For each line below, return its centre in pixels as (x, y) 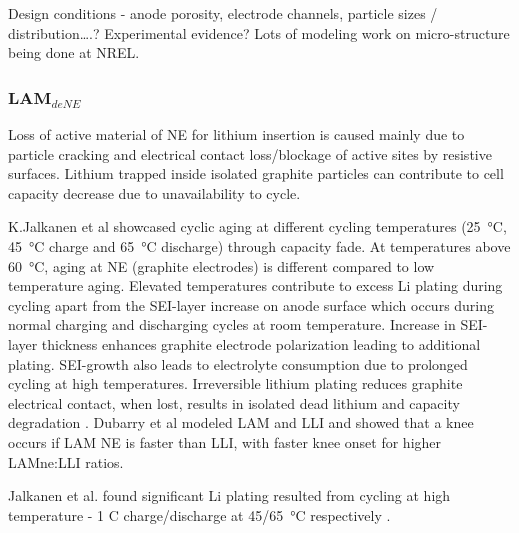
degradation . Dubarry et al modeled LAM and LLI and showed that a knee (241, 422)
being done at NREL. (74, 52)
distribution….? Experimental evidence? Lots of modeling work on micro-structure (259, 32)
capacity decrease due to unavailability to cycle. (154, 192)
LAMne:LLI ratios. (66, 461)
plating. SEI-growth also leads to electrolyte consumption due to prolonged (238, 363)
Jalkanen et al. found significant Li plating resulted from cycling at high (229, 495)
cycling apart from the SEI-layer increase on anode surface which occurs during (251, 304)
